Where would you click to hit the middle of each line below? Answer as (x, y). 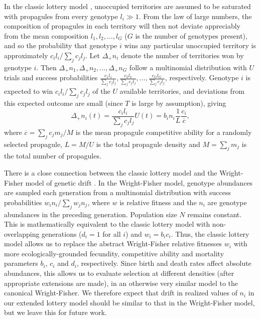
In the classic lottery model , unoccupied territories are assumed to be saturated (127, 6)
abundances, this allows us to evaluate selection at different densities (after (119, 273)
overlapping (22, 233)
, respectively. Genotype (202, 77)
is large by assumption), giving (179, 103)
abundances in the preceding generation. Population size (91, 214)
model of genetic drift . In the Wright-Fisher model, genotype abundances (139, 182)
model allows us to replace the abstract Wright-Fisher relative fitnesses (113, 244)
